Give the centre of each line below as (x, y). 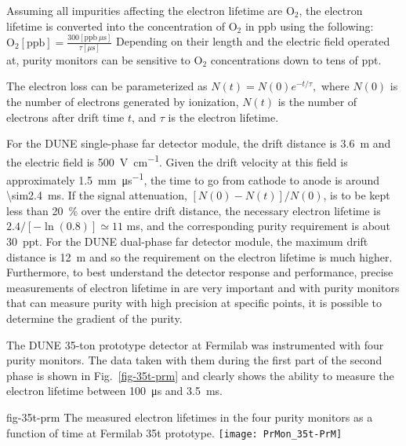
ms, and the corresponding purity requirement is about (259, 226)
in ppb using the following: (309, 26)
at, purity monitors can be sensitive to (98, 59)
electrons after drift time (65, 117)
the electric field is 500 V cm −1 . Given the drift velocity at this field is (177, 160)
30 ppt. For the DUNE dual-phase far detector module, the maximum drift (187, 241)
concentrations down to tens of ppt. (296, 59)
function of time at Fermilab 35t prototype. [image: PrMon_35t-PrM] (174, 432)
